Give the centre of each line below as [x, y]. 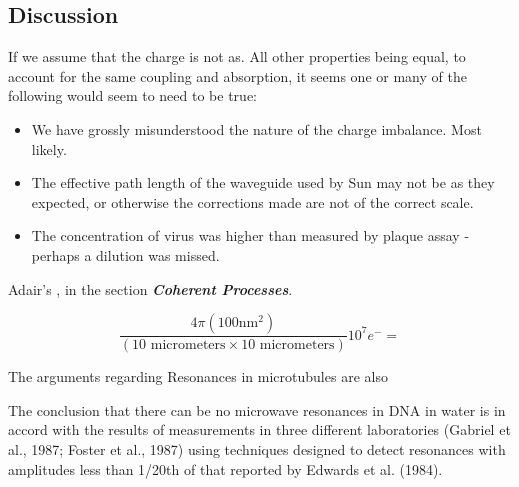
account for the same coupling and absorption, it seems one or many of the [237, 75]
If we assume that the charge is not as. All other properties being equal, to [237, 56]
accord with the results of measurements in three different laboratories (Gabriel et [259, 429]
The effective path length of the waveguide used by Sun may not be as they [263, 182]
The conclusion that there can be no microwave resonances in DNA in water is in [257, 409]
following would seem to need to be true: [132, 95]
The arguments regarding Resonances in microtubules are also [198, 376]
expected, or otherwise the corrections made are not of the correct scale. [252, 201]
